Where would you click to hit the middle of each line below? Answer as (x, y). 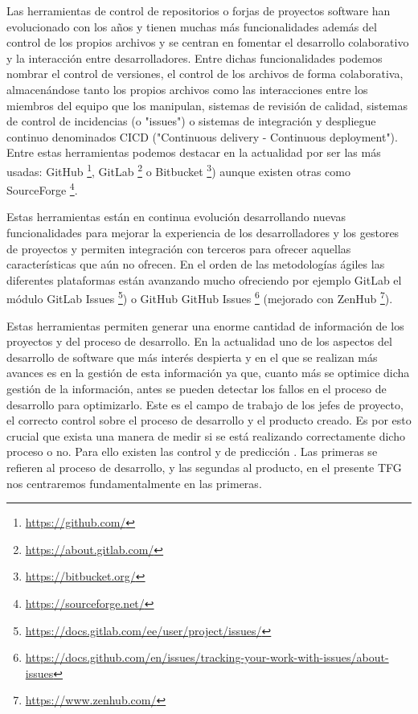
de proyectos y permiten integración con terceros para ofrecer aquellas (179, 248)
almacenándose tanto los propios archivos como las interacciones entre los (187, 89)
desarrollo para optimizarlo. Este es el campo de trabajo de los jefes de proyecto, (205, 404)
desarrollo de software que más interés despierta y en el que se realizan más (192, 357)
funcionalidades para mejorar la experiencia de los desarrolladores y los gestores (203, 233)
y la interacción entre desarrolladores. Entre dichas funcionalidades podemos (195, 57)
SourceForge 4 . (42, 189)
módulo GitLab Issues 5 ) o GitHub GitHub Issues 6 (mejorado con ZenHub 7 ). (200, 297)
